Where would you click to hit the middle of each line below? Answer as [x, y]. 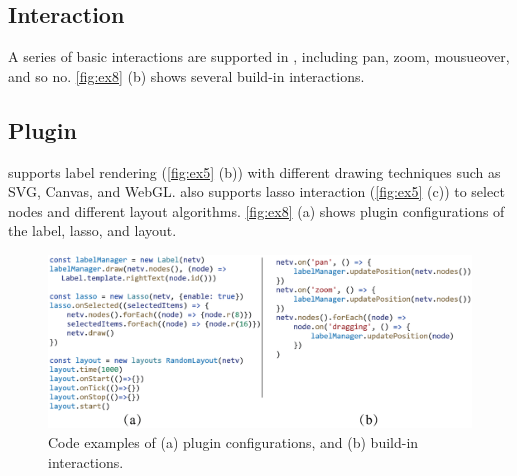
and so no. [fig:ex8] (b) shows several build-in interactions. [186, 75]
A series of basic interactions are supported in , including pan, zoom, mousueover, [259, 56]
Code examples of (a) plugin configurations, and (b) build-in [233, 442]
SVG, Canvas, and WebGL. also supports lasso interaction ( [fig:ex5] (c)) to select [256, 191]
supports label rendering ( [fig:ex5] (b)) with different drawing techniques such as [254, 171]
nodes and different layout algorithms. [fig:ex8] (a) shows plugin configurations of [256, 210]
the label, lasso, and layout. [92, 230]
